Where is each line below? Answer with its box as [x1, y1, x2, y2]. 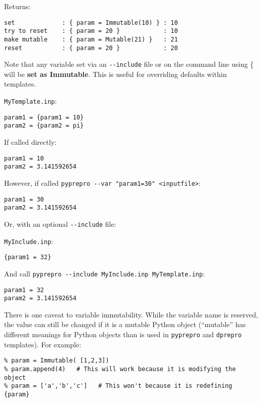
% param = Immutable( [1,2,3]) [4, 357, 109, 365]
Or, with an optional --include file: [4, 218, 116, 229]
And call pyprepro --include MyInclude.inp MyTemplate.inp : [4, 268, 205, 278]
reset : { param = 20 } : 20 [4, 44, 178, 52]
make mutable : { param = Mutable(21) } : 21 [4, 35, 178, 43]
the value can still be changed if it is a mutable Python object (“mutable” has [4, 319, 246, 330]
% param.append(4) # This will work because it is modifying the [4, 365, 236, 373]
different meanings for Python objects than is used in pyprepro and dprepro [4, 329, 242, 340]
